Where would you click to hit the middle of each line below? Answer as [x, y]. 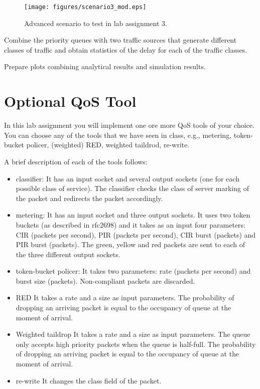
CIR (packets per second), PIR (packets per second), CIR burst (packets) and [136, 234]
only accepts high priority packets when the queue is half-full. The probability [136, 344]
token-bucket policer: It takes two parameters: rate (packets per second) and [133, 271]
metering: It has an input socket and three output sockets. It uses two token [133, 215]
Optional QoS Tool [70, 101]
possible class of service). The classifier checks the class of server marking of [132, 188]
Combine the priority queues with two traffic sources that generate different [120, 40]
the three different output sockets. [68, 254]
